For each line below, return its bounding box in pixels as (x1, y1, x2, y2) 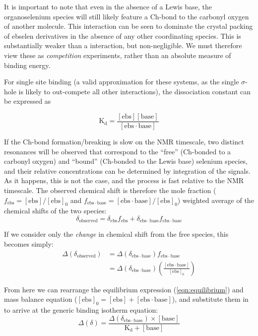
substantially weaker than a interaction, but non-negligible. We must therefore (4, 40, 242, 51)
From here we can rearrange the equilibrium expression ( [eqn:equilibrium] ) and (4, 284, 244, 294)
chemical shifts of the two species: (4, 205, 107, 216)
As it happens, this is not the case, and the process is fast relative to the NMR (4, 175, 244, 186)
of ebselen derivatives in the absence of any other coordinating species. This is (4, 30, 241, 41)
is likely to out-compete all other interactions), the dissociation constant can (18, 86, 251, 96)
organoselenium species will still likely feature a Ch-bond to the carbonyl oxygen (4, 11, 249, 21)
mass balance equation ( (4, 294, 77, 304)
